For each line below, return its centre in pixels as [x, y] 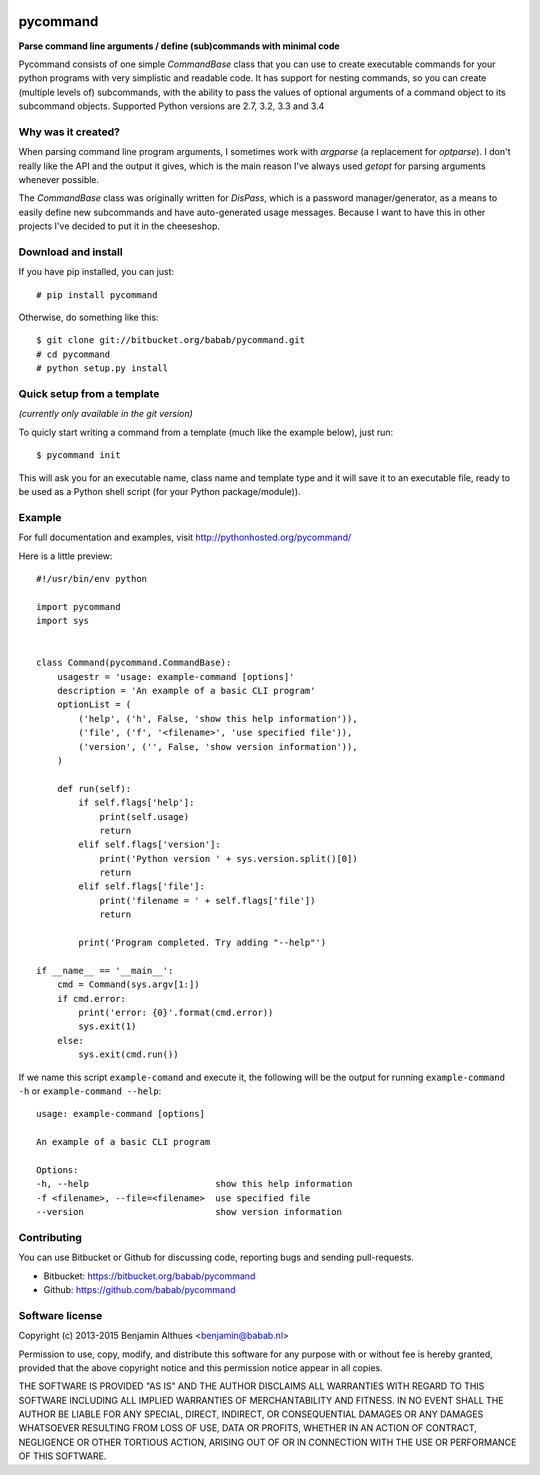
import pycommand [78, 606]
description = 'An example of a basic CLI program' [186, 691]
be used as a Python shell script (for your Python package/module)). [159, 491]
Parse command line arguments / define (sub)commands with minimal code [179, 46]
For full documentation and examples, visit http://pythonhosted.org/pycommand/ [185, 537]
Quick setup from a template [89, 394]
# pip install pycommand [97, 294]
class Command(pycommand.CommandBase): [134, 663]
